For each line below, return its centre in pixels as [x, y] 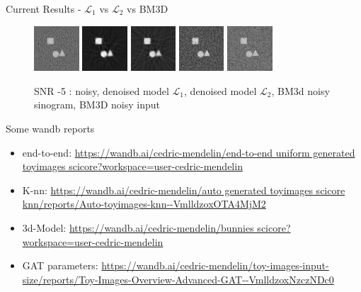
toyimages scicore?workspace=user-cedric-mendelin [132, 166]
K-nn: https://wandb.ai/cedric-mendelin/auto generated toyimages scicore [184, 190]
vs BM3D [148, 9]
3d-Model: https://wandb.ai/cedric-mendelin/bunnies [138, 227]
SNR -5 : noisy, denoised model [102, 90]
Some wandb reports [50, 128]
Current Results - [44, 9]
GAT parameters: [60, 265]
